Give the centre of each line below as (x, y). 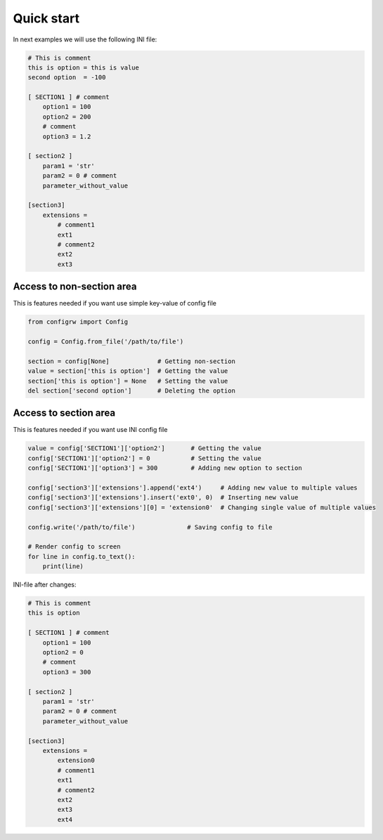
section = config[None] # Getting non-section (131, 361)
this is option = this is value (84, 67)
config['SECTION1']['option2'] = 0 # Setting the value (144, 458)
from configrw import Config (78, 322)
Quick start (46, 18)
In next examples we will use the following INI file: (85, 39)
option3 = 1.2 (67, 136)
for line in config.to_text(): (82, 556)
